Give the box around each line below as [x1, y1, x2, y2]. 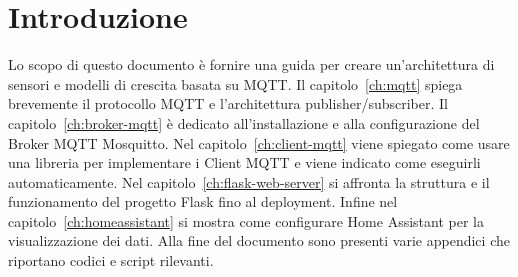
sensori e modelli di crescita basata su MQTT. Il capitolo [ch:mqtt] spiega [8, 73, 463, 94]
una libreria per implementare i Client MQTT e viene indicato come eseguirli [8, 152, 481, 173]
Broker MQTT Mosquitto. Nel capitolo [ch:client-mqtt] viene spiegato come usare [8, 132, 510, 153]
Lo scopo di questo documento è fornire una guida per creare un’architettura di [8, 54, 495, 75]
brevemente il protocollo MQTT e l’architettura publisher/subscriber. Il [8, 93, 448, 114]
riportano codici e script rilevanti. [8, 250, 214, 271]
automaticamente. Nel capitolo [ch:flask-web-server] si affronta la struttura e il [8, 171, 490, 192]
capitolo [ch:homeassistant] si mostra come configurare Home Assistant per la [8, 210, 484, 231]
